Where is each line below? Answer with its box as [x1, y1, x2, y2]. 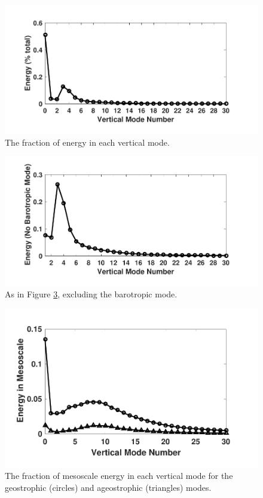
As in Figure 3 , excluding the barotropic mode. [5, 288, 178, 300]
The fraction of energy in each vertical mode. [5, 136, 170, 148]
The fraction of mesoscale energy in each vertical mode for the [5, 469, 233, 482]
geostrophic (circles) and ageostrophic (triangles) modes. [5, 481, 212, 493]
